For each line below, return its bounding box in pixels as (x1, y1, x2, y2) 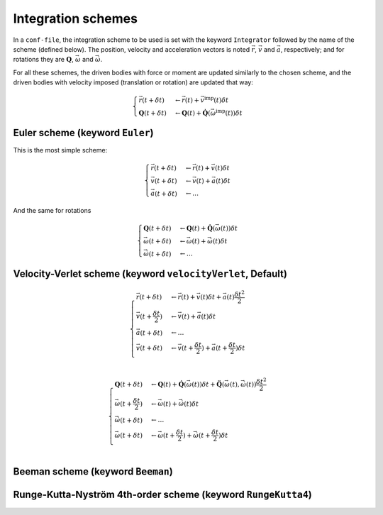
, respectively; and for (280, 45, 345, 53)
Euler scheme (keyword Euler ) (13, 127, 154, 139)
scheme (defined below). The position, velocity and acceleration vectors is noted (13, 45, 250, 53)
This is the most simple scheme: (13, 146, 108, 155)
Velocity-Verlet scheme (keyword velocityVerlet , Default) (13, 267, 287, 279)
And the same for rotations (13, 206, 91, 215)
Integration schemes (13, 11, 138, 26)
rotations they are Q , (13, 55, 74, 64)
